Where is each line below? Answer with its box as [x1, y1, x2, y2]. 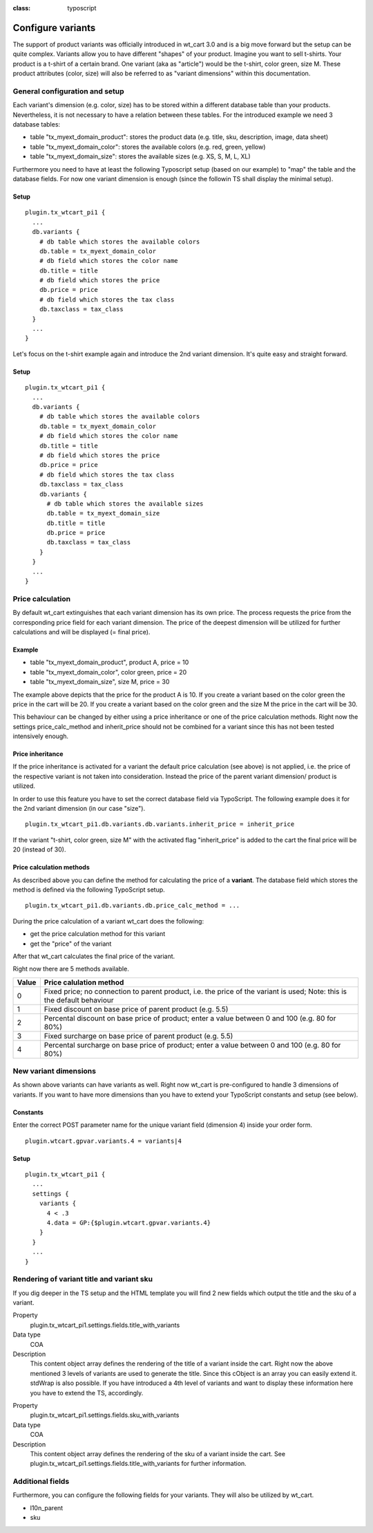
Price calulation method [44, 977, 124, 987]
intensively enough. [12, 732, 69, 740]
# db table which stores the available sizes [46, 499, 204, 508]
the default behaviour [44, 995, 114, 1004]
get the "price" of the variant [30, 939, 112, 948]
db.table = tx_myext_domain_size [46, 509, 160, 517]
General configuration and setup [12, 86, 124, 96]
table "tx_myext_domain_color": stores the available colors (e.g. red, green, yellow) [30, 143, 266, 151]
